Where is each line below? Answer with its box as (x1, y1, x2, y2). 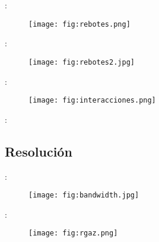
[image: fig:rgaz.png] (28, 229, 118, 238)
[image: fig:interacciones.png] (28, 96, 156, 105)
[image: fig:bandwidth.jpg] (28, 191, 139, 200)
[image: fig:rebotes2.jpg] (28, 58, 135, 66)
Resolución (5, 142, 72, 160)
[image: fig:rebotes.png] (28, 20, 131, 28)
